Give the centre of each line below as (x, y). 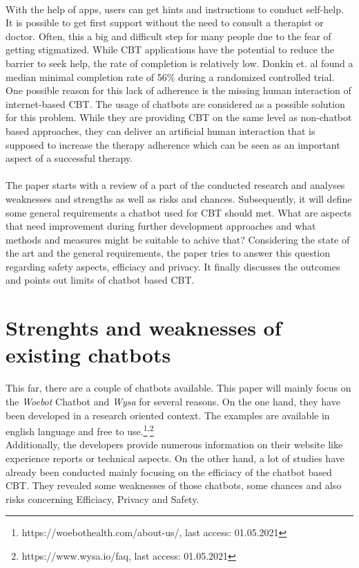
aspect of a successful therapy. (69, 158)
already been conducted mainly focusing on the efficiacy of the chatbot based (169, 471)
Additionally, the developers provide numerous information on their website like (174, 445)
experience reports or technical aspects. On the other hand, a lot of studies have (175, 458)
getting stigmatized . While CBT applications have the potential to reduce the (170, 49)
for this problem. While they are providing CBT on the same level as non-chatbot (179, 117)
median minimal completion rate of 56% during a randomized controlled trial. (170, 76)
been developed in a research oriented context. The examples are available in (168, 415)
